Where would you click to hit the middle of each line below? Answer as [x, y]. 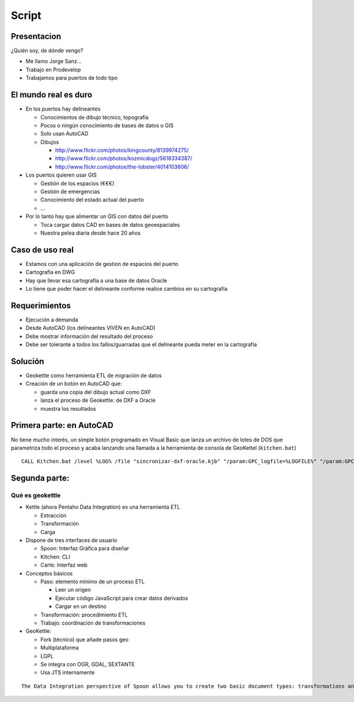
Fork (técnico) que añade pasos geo [85, 639]
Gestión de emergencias [70, 191]
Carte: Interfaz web [64, 565]
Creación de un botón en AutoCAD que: [74, 383]
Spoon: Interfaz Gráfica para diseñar [85, 548]
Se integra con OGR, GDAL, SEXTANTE [88, 664]
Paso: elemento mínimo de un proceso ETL [93, 581]
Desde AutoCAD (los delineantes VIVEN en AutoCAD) [91, 328]
